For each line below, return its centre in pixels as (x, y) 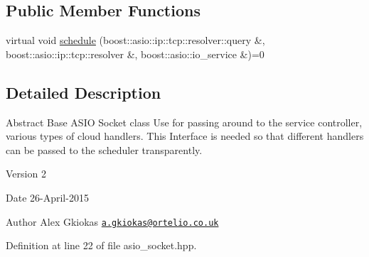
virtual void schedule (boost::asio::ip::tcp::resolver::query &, (135, 40)
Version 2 (26, 174)
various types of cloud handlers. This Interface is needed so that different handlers (185, 136)
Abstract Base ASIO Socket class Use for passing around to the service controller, (184, 122)
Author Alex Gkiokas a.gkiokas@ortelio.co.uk (112, 221)
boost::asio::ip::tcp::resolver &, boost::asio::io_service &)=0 (135, 54)
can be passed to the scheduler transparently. (104, 149)
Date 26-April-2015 (47, 197)
